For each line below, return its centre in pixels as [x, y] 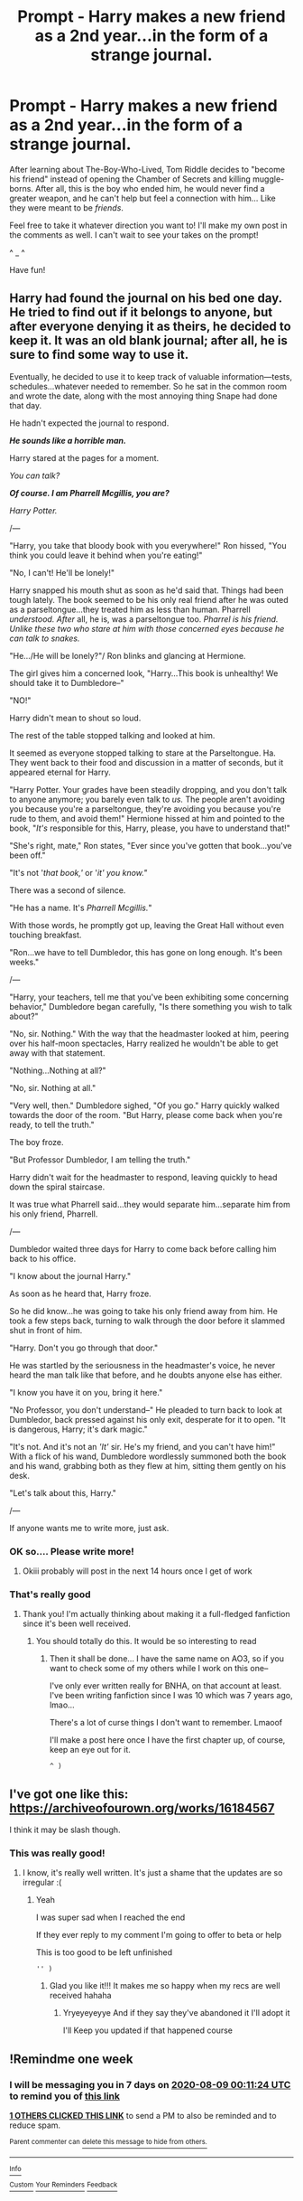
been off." [28, 855]
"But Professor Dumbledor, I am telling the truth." [100, 1160]
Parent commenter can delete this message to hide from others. [108, 2142]
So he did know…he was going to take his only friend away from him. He [143, 1311]
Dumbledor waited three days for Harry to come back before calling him [143, 1248]
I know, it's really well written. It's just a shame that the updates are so [152, 1873]
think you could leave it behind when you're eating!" [106, 555]
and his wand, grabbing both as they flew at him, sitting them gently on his [148, 1465]
